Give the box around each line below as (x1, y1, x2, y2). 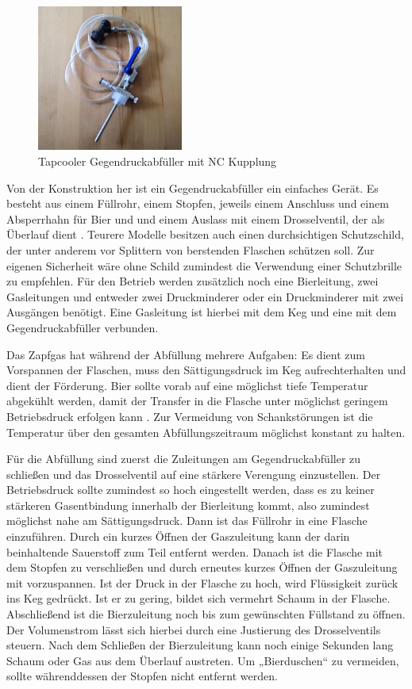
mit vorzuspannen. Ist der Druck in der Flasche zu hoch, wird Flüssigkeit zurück (6, 574, 399, 591)
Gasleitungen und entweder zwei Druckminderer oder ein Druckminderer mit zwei (6, 288, 404, 304)
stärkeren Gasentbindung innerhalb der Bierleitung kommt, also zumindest (6, 496, 370, 513)
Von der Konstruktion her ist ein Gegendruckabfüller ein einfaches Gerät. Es (6, 179, 379, 196)
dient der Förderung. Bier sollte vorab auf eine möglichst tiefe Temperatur (6, 377, 368, 393)
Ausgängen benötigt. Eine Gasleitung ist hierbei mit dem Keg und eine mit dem (6, 304, 397, 320)
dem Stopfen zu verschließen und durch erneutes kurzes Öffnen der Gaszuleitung (6, 559, 398, 576)
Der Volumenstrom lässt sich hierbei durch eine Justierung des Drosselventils (6, 621, 381, 637)
